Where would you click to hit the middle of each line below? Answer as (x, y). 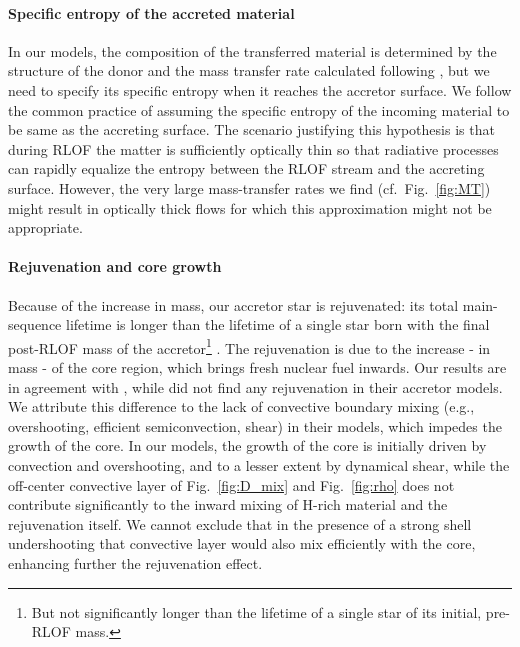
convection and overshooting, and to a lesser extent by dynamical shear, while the (259, 464)
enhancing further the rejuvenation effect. (135, 562)
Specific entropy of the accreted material (151, 12)
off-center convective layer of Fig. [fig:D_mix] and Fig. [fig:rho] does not (231, 484)
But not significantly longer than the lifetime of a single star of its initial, (256, 611)
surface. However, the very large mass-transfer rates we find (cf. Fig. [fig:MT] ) (249, 187)
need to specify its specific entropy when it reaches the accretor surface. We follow (260, 89)
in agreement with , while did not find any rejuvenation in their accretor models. (255, 386)
